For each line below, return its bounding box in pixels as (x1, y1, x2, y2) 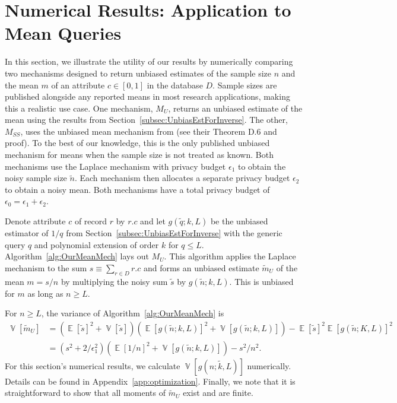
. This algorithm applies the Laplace (164, 250, 296, 262)
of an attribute (51, 78, 105, 91)
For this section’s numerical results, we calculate (5, 359, 180, 372)
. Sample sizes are (212, 78, 277, 91)
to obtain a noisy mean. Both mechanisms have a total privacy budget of (5, 183, 270, 195)
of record (74, 215, 107, 227)
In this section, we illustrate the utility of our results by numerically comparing (5, 55, 293, 68)
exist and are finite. (183, 386, 253, 399)
